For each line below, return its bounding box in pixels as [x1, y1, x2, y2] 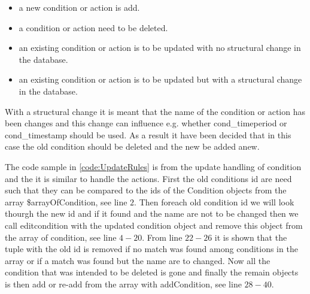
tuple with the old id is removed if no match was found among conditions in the [5, 243, 298, 255]
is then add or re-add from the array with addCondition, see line [5, 277, 242, 290]
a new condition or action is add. [19, 1, 140, 13]
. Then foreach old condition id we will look [134, 195, 294, 208]
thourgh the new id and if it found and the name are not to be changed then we [5, 207, 299, 220]
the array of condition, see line [5, 231, 117, 243]
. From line [142, 231, 183, 243]
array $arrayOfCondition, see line [5, 195, 127, 208]
